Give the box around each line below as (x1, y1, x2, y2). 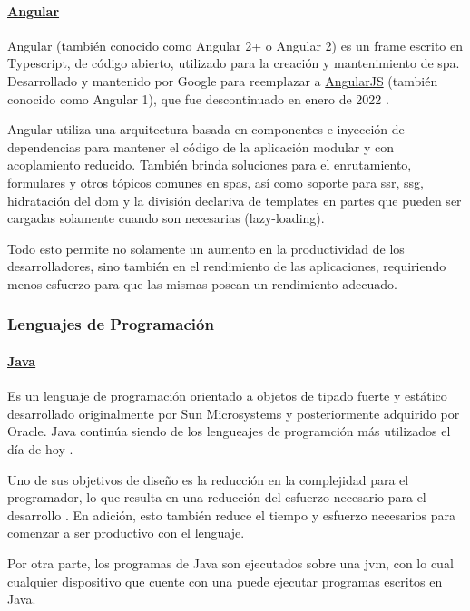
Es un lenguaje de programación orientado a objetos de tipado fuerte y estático (7, 386, 447, 405)
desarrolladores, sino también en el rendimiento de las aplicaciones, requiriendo (7, 257, 446, 276)
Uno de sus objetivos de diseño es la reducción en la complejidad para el (7, 470, 409, 489)
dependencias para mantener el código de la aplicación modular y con (7, 137, 395, 156)
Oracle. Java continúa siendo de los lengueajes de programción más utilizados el (7, 422, 451, 441)
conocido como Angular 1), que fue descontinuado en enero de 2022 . (7, 89, 389, 108)
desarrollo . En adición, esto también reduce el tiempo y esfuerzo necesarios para (7, 505, 455, 524)
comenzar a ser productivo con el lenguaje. (7, 523, 245, 542)
